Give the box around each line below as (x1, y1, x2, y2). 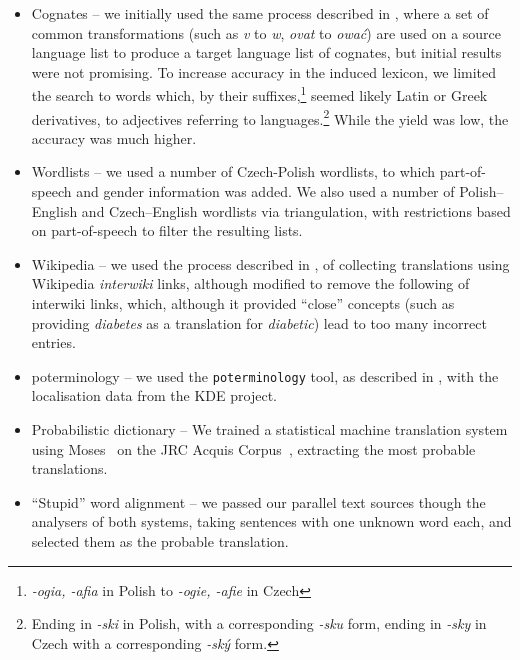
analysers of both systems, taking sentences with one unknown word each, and (31, 511, 512, 532)
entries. (31, 332, 76, 353)
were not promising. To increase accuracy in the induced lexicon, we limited (31, 61, 497, 82)
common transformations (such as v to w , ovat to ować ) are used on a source (31, 22, 502, 43)
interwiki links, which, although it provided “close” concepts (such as (31, 293, 455, 314)
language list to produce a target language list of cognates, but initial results (31, 42, 502, 63)
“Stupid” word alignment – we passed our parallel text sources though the (31, 491, 486, 512)
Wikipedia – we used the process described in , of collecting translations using (31, 253, 510, 274)
